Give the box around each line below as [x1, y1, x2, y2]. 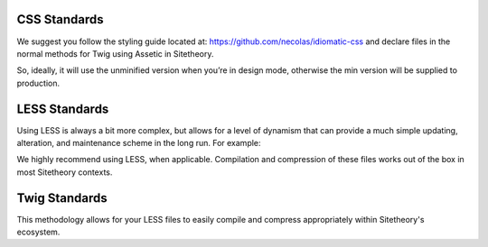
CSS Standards [16, 12, 104, 27]
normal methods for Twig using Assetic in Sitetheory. [16, 48, 214, 59]
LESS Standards [16, 101, 109, 116]
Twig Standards [16, 190, 108, 206]
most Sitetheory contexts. [16, 167, 113, 178]
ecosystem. [16, 226, 61, 238]
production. [16, 78, 61, 88]
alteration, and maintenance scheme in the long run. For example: [16, 137, 261, 148]
